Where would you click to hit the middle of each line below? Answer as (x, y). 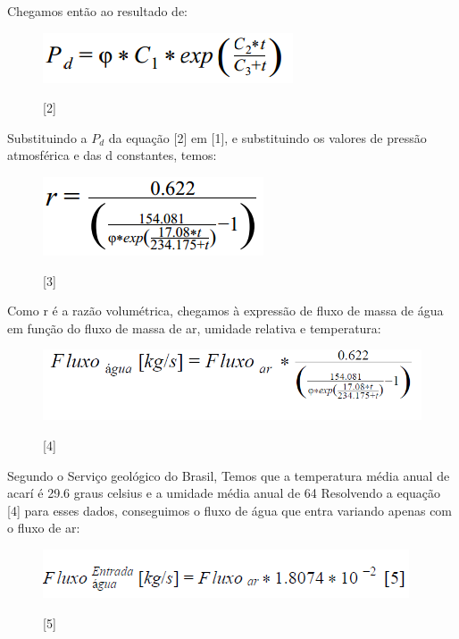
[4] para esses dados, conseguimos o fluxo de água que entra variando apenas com (230, 510)
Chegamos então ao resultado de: (98, 11)
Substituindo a (47, 137)
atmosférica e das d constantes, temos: (112, 155)
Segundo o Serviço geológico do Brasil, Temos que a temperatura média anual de (229, 475)
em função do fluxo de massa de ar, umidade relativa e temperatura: (194, 328)
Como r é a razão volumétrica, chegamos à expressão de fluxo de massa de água (225, 311)
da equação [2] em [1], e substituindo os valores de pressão (267, 137)
